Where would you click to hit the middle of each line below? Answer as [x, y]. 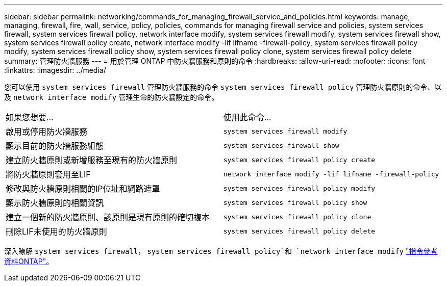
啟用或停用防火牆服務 [47, 132]
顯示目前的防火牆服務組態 [55, 146]
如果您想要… [30, 117]
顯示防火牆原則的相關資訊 [55, 203]
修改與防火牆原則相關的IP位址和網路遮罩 [83, 189]
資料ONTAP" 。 [29, 261]
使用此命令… [247, 117]
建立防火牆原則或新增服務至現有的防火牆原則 [92, 160]
